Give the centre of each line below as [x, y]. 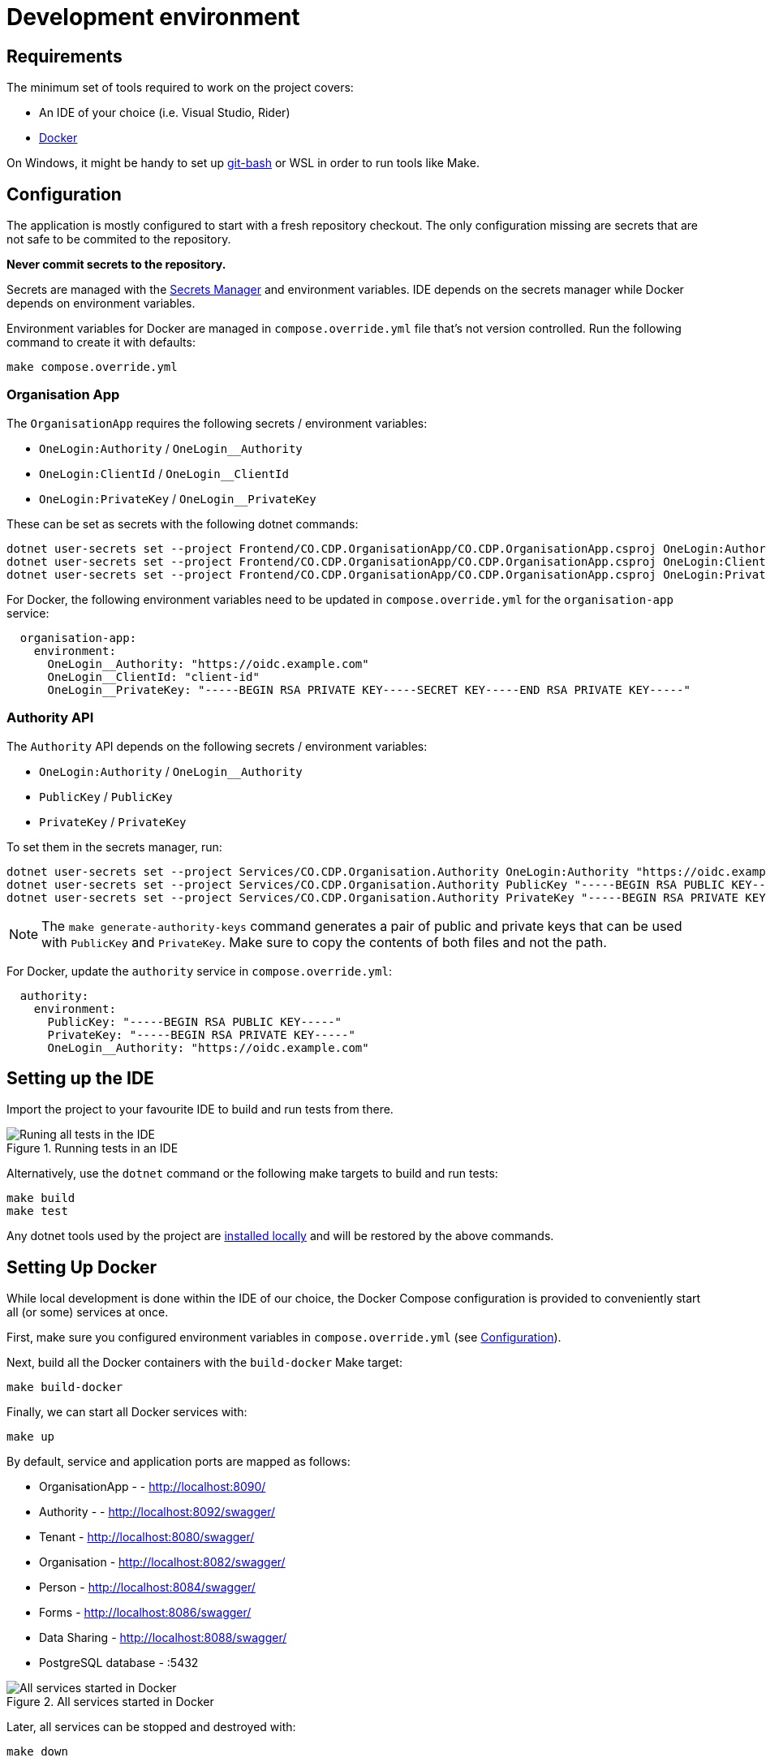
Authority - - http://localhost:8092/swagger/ [157, 1512]
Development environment [153, 17]
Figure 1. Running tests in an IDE [93, 1148]
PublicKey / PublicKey [106, 796]
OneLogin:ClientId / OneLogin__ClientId [164, 473]
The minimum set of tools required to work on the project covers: [180, 88]
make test [37, 1211]
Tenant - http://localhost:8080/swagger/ [147, 1537]
